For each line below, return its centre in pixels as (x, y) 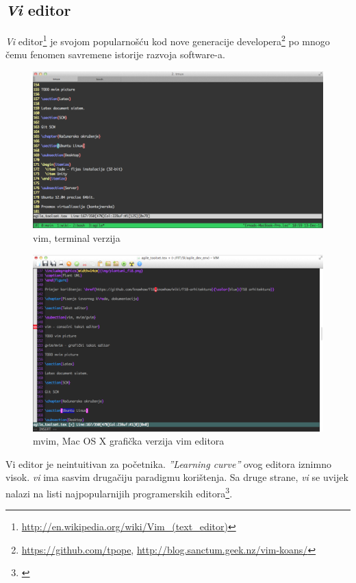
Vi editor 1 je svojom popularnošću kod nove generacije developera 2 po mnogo (168, 40)
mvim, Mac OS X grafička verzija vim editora (129, 441)
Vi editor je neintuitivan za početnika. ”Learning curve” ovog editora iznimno (168, 463)
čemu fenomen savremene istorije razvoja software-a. (115, 54)
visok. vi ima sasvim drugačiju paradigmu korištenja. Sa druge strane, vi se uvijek (177, 477)
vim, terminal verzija (77, 238)
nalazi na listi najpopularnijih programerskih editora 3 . (119, 492)
